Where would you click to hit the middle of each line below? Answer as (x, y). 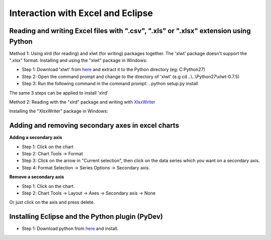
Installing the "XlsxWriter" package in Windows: (59, 111)
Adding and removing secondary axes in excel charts (94, 126)
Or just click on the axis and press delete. (52, 202)
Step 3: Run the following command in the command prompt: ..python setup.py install (110, 84)
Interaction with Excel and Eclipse (81, 13)
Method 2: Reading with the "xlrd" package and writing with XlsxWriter (82, 102)
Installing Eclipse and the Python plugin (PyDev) (86, 217)
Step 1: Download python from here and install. (70, 228)
